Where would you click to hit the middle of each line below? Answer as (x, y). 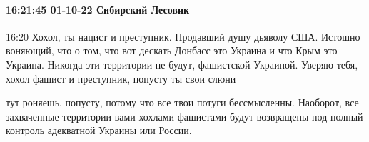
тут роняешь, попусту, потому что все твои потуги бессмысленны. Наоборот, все (182, 102)
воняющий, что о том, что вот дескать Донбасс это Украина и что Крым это (172, 50)
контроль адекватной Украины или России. (99, 130)
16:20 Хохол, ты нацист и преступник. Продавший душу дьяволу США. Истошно (183, 36)
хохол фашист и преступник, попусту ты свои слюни (121, 78)
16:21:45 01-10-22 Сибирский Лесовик (98, 9)
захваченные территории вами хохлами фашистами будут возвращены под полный (184, 116)
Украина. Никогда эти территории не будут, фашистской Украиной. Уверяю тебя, (182, 64)
